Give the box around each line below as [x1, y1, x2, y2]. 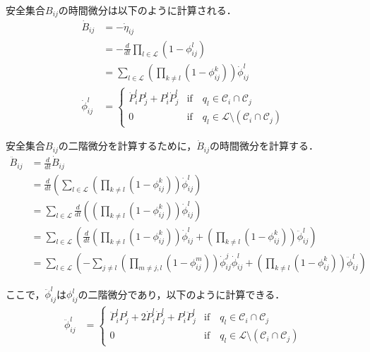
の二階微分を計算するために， [58, 138, 197, 153]
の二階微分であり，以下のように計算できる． [78, 286, 285, 301]
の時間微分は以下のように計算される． [58, 3, 237, 17]
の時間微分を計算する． [210, 138, 319, 153]
